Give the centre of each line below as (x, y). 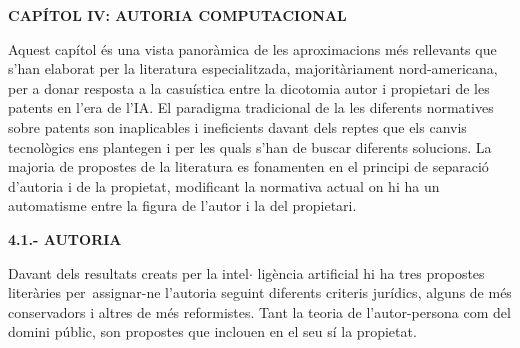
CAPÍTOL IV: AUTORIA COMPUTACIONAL (177, 15)
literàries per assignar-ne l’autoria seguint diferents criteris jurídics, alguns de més (260, 292)
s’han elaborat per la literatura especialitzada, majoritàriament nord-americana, (253, 68)
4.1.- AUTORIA (65, 238)
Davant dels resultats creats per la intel (128, 272)
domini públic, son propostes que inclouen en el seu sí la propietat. (212, 331)
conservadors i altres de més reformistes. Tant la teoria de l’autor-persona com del (259, 311)
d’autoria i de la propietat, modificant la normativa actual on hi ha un (224, 185)
